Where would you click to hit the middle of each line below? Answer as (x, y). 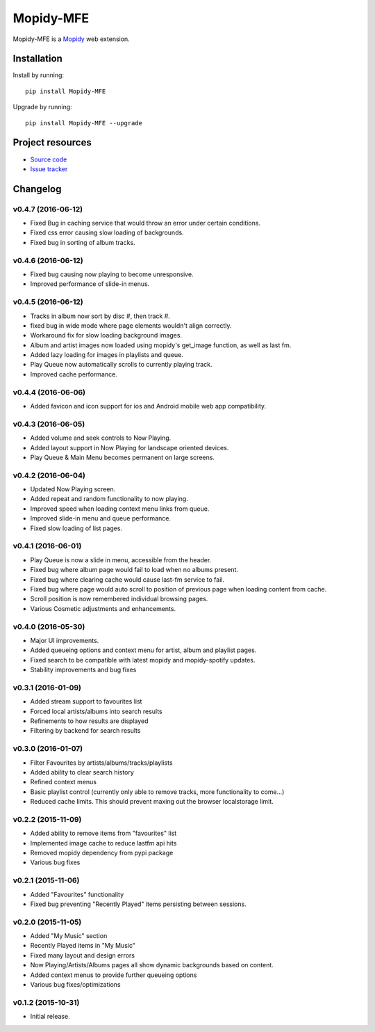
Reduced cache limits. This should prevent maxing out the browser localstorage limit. (152, 802)
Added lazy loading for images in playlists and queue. (107, 355)
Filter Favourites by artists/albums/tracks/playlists (101, 763)
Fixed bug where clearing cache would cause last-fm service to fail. (127, 579)
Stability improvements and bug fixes (83, 670)
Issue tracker (49, 169)
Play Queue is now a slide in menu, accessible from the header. (121, 559)
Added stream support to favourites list (86, 701)
